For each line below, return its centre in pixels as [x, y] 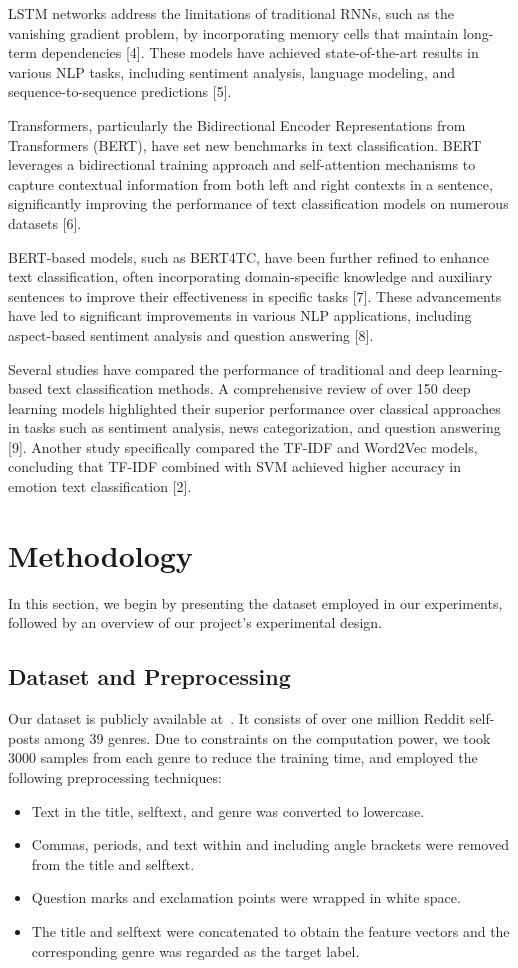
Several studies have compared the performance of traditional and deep [226, 368]
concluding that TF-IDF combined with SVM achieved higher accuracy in [234, 466]
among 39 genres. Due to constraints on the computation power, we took [267, 737]
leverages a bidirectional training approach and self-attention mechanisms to [242, 164]
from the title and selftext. [113, 863]
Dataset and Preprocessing [149, 676]
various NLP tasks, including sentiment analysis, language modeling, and [231, 71]
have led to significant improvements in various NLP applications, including [240, 315]
